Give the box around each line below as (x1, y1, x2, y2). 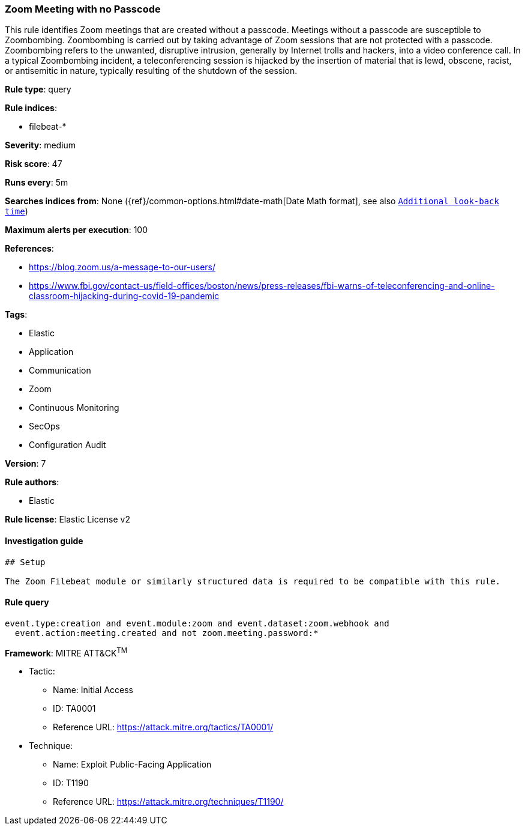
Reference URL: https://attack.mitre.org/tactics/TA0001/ (53, 722, 274, 733)
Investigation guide (5, 535, 83, 546)
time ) (5, 206, 28, 217)
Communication (29, 365, 91, 376)
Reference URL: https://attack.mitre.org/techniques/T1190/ (53, 796, 284, 807)
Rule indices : (5, 103, 57, 114)
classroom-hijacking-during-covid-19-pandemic (29, 291, 220, 301)
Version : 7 (5, 458, 46, 469)
